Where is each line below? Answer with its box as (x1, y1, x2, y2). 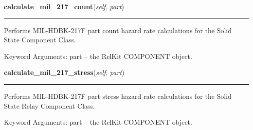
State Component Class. (4, 35, 76, 45)
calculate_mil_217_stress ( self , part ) (4, 67, 125, 77)
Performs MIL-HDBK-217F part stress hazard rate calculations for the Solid (4, 91, 232, 101)
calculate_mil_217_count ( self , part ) (4, 1, 125, 11)
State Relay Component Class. (4, 100, 95, 111)
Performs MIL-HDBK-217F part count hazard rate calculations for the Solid (4, 25, 232, 35)
